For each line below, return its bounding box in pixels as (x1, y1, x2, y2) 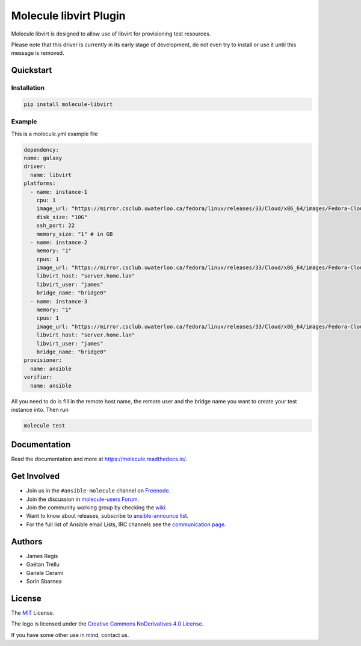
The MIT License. (11, 609, 55, 616)
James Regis (26, 552, 58, 559)
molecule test (23, 422, 66, 429)
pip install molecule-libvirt (23, 101, 113, 108)
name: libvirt (30, 172, 72, 178)
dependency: (23, 146, 60, 153)
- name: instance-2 (30, 238, 88, 246)
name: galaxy (23, 155, 63, 161)
